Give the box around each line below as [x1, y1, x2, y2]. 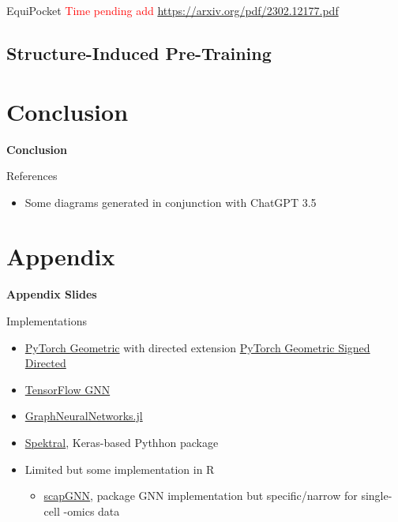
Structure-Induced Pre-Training [6, 40, 272, 65]
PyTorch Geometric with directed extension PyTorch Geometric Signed [24, 339, 370, 355]
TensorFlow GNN [24, 381, 111, 397]
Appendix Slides [6, 286, 97, 302]
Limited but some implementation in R [24, 460, 215, 477]
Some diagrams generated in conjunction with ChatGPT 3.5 [24, 193, 317, 210]
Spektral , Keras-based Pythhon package [24, 434, 219, 450]
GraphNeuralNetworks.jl [24, 407, 143, 424]
